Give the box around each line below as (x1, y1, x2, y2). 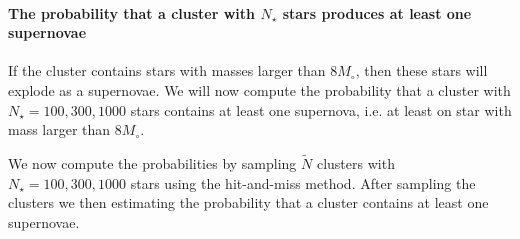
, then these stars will (355, 60, 488, 81)
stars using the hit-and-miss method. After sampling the (130, 172, 476, 193)
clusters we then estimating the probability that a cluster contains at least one (8, 192, 489, 213)
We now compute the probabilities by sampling (8, 152, 297, 173)
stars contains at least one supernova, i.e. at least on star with (130, 99, 512, 120)
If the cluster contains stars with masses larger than (8, 60, 326, 81)
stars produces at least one (282, 2, 472, 23)
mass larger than (8, 119, 111, 140)
